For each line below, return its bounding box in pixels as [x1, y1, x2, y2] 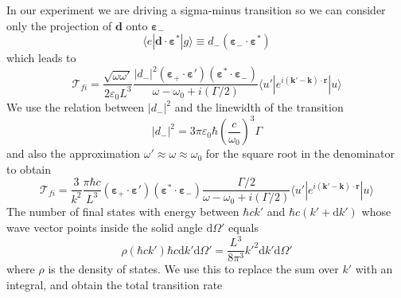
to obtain [6, 160, 52, 177]
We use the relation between [6, 99, 145, 116]
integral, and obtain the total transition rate [6, 276, 223, 292]
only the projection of [6, 17, 112, 33]
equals [228, 219, 259, 236]
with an [355, 261, 393, 277]
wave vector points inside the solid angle [6, 219, 203, 236]
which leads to [6, 49, 76, 66]
